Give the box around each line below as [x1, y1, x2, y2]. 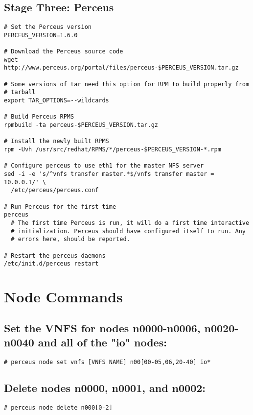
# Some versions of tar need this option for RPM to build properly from [4, 80, 250, 88]
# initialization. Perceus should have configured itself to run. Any [11, 227, 246, 235]
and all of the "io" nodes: [38, 335, 167, 350]
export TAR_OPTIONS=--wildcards [4, 97, 109, 104]
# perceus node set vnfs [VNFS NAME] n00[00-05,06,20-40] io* [4, 358, 211, 366]
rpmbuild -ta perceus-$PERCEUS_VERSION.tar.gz [4, 122, 158, 129]
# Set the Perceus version [4, 24, 92, 31]
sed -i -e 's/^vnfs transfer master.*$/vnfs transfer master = [4, 171, 214, 178]
